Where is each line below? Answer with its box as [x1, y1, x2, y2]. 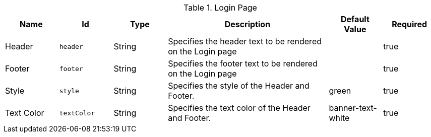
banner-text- [329, 103, 377, 113]
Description [224, 19, 271, 29]
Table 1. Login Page [183, 3, 257, 13]
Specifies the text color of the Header [168, 103, 311, 113]
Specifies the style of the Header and [168, 81, 310, 91]
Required [392, 19, 427, 29]
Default [340, 14, 370, 24]
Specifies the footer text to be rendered [168, 58, 318, 68]
